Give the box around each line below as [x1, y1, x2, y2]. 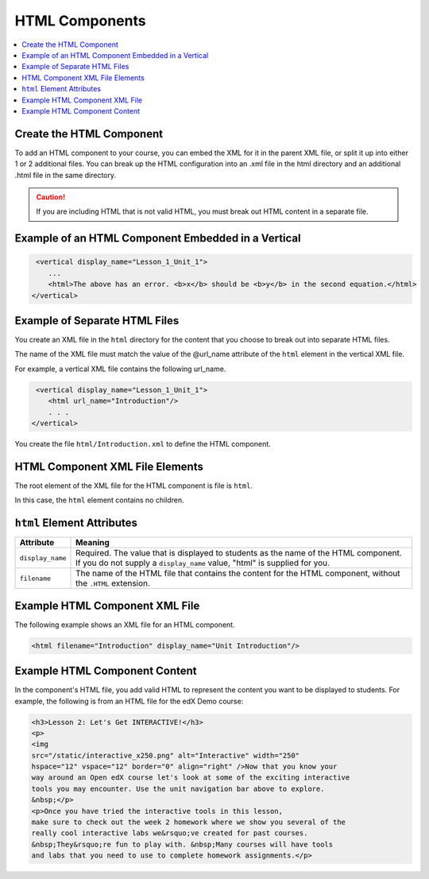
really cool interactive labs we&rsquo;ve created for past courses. [31, 829, 308, 838]
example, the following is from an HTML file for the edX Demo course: [14, 696, 244, 706]
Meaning [75, 537, 110, 548]
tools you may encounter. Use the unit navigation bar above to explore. [31, 784, 325, 793]
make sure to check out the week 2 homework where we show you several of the [31, 818, 346, 827]
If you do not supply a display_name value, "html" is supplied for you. [75, 557, 330, 568]
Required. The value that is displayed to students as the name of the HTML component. [75, 548, 403, 559]
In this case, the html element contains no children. [14, 495, 184, 505]
